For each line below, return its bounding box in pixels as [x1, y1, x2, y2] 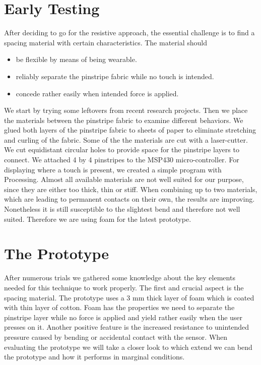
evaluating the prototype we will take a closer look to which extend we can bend [4, 341, 252, 352]
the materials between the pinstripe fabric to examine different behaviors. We [4, 114, 243, 125]
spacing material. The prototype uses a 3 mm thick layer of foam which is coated [4, 292, 254, 302]
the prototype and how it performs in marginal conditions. [4, 351, 185, 362]
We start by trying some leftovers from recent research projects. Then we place [4, 105, 248, 115]
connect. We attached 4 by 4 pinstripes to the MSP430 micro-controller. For [4, 154, 239, 165]
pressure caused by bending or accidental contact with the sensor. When [4, 331, 228, 342]
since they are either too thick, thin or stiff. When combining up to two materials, [4, 184, 257, 194]
